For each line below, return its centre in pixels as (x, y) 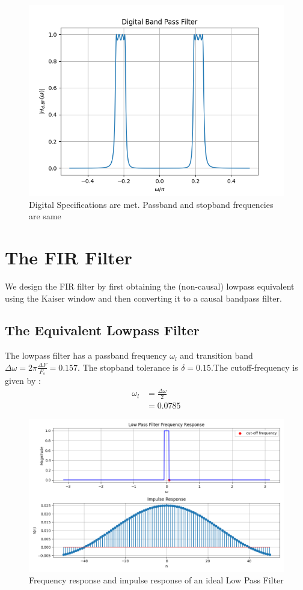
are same (45, 216)
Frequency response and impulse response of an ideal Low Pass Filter (156, 580)
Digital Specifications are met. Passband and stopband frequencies (151, 204)
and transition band (216, 355)
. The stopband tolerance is (128, 367)
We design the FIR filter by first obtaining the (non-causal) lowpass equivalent (150, 286)
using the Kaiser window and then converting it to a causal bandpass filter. (143, 298)
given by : (23, 381)
